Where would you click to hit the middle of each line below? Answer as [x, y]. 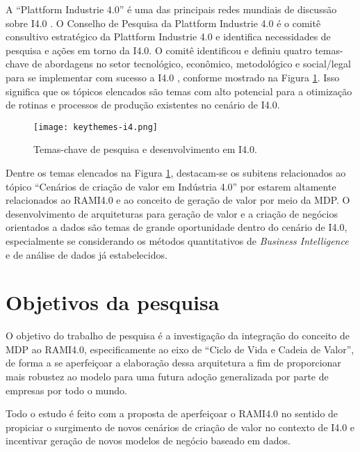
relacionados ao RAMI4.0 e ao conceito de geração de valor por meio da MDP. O [178, 200]
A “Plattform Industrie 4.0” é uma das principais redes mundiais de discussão [171, 9]
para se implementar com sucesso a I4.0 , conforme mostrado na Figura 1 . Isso [173, 77]
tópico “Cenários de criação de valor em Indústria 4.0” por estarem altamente [171, 186]
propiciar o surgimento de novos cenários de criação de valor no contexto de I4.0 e [180, 427]
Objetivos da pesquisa [113, 302]
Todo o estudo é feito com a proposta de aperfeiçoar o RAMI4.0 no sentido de [172, 413]
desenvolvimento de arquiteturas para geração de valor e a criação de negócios [172, 213]
